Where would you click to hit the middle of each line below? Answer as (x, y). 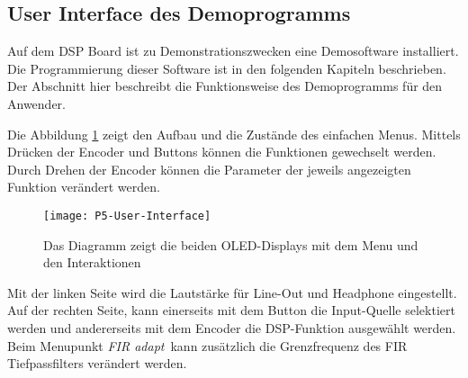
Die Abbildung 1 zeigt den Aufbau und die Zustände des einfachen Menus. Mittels (234, 134)
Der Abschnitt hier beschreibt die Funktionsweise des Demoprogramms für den (225, 86)
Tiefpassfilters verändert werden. (97, 363)
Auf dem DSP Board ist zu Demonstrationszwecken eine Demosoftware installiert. (233, 51)
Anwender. (36, 103)
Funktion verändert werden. (84, 187)
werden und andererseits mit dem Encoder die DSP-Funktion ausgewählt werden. (232, 327)
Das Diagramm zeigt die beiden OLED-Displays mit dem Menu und (231, 244)
